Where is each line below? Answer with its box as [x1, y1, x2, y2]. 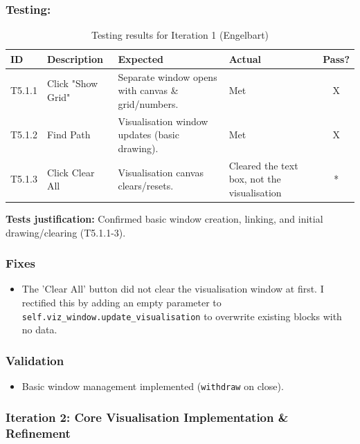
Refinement [6, 424, 71, 441]
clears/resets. [118, 178, 174, 193]
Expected [118, 51, 164, 66]
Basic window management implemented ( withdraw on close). [21, 379, 284, 394]
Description [46, 51, 103, 66]
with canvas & [118, 83, 179, 98]
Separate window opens [118, 69, 217, 84]
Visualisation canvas [118, 165, 204, 179]
